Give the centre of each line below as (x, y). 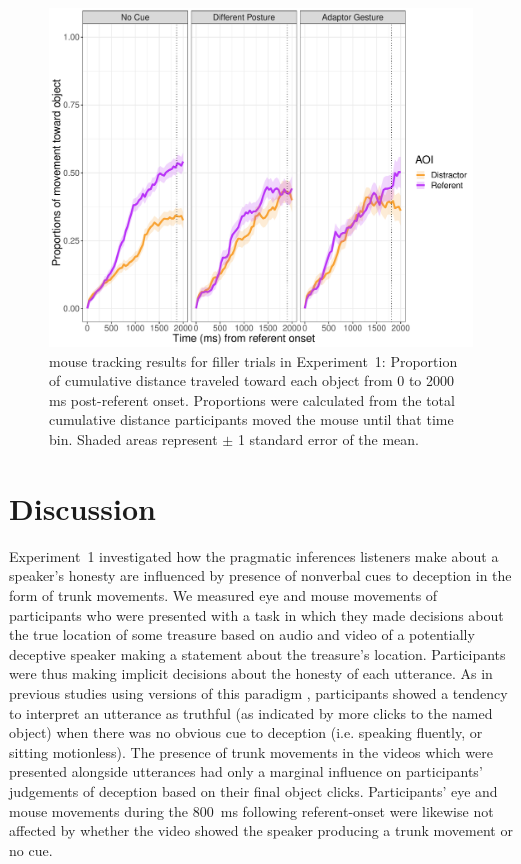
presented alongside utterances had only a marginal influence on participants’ (246, 771)
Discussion (82, 507)
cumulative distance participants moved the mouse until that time (251, 419)
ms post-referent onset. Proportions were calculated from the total (252, 399)
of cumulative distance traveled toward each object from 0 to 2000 (251, 380)
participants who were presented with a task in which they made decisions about (256, 614)
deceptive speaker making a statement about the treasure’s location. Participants (257, 653)
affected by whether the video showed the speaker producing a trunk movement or (261, 830)
